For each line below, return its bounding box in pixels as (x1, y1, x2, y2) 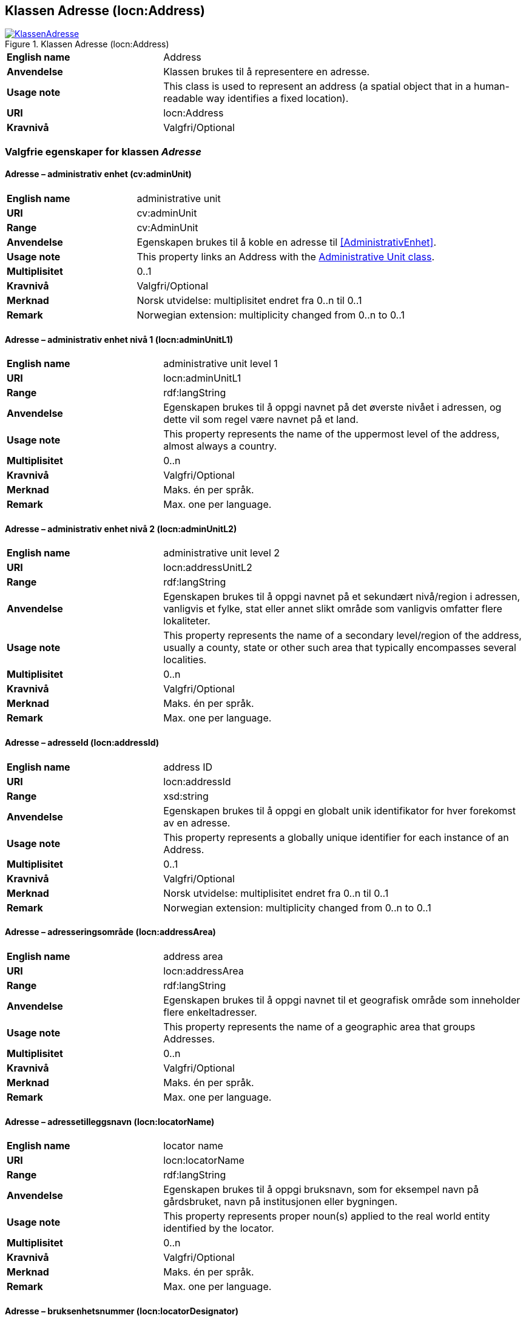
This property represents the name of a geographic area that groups (163, 1020, 476, 1033)
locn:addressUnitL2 (163, 561, 252, 574)
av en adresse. (163, 816, 231, 829)
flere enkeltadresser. (163, 1005, 257, 1018)
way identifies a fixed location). (206, 92, 349, 105)
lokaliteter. (163, 615, 211, 627)
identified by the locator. (163, 1222, 274, 1235)
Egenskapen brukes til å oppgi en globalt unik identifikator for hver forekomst (163, 804, 516, 817)
